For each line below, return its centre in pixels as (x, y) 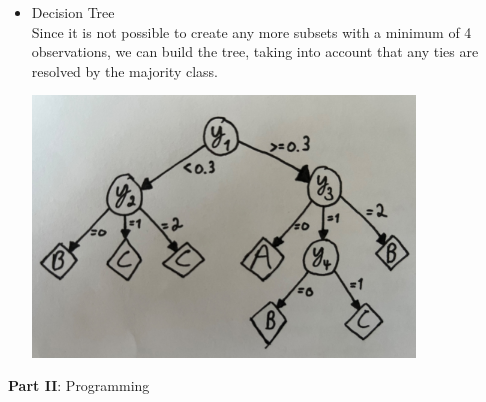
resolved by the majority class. (124, 70)
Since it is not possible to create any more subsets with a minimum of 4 (251, 31)
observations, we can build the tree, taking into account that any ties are (255, 51)
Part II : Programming (79, 385)
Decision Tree (73, 12)
